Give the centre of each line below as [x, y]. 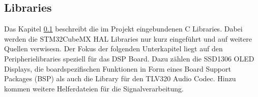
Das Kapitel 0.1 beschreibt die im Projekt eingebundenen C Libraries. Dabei [123, 29]
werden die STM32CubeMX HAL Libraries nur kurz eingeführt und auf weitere [128, 38]
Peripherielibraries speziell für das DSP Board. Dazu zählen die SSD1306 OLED [129, 58]
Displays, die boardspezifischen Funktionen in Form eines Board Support [118, 68]
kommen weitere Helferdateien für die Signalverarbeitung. [94, 88]
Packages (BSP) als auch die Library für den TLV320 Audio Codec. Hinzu [120, 78]
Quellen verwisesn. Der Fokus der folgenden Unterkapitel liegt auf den [113, 48]
